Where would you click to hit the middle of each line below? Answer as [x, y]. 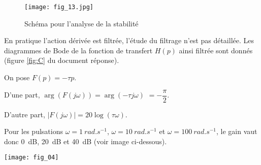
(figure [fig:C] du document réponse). [62, 60]
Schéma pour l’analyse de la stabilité [81, 23]
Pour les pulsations [34, 131]
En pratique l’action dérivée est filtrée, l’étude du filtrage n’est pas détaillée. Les [129, 40]
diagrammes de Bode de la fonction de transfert [78, 50]
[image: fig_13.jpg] [59, 7]
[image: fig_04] [31, 158]
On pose [17, 77]
